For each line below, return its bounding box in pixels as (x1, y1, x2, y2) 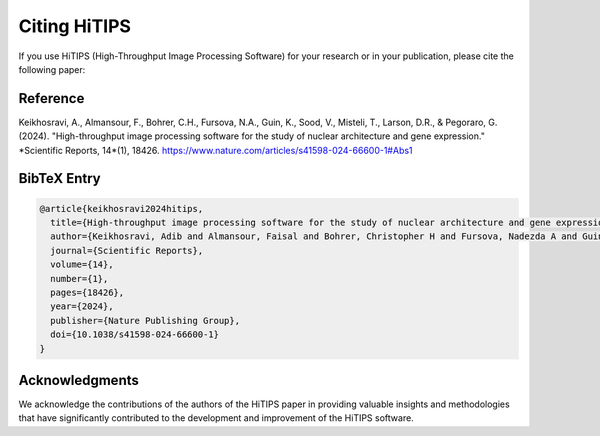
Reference (18, 90, 85, 107)
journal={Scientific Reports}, (50, 245, 204, 256)
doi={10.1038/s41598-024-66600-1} (50, 329, 220, 340)
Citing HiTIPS (18, 15, 132, 37)
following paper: (18, 63, 86, 75)
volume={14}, (50, 259, 114, 270)
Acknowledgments (18, 371, 140, 389)
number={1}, (50, 273, 109, 284)
